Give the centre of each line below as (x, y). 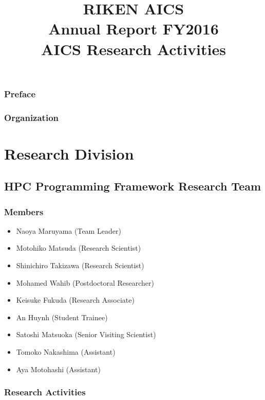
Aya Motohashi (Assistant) (58, 369)
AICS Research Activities (134, 49)
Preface (20, 93)
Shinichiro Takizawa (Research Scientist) (80, 265)
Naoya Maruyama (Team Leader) (69, 230)
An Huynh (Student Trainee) (62, 317)
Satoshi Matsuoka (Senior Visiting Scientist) (86, 334)
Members (24, 211)
